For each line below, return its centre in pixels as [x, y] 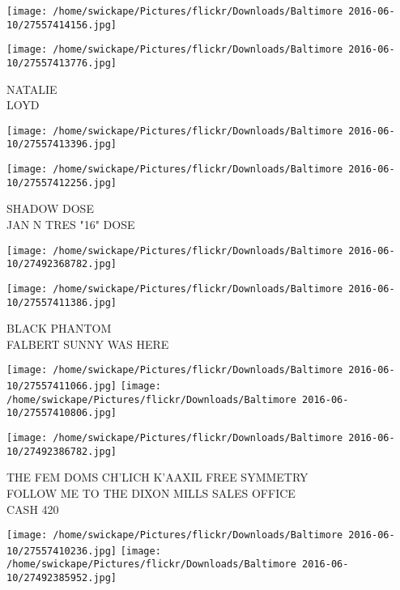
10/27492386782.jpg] [62, 451]
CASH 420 [33, 509]
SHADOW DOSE [50, 208]
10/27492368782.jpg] [62, 264]
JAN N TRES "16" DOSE [71, 225]
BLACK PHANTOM [59, 328]
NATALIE [32, 89]
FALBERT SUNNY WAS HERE [88, 344]
